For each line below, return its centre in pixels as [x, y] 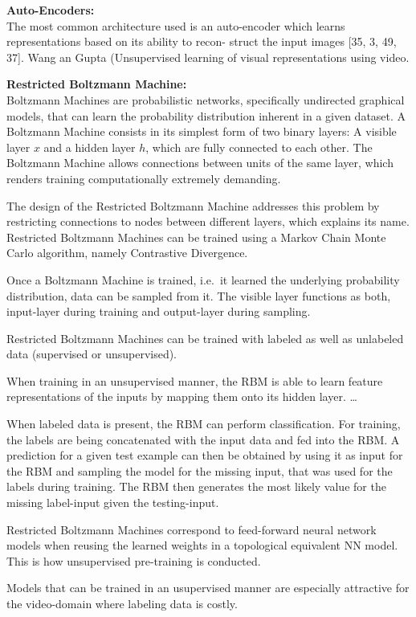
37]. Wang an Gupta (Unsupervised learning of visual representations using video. [208, 57]
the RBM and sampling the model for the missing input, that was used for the [200, 470]
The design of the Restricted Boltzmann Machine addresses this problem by [193, 205]
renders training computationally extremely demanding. [144, 178]
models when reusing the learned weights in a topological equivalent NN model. [202, 545]
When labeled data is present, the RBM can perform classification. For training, [204, 424]
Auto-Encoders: [51, 10]
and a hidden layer [90, 147]
